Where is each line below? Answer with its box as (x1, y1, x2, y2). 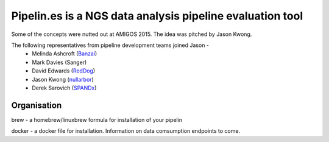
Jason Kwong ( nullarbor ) (32, 76, 94, 83)
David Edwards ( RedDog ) (32, 67, 96, 74)
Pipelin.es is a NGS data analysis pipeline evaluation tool (11, 9, 303, 23)
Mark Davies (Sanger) (32, 59, 87, 66)
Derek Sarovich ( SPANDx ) (32, 84, 97, 91)
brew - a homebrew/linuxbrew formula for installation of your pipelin (11, 116, 183, 123)
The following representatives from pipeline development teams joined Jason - (11, 41, 210, 49)
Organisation (11, 100, 62, 110)
